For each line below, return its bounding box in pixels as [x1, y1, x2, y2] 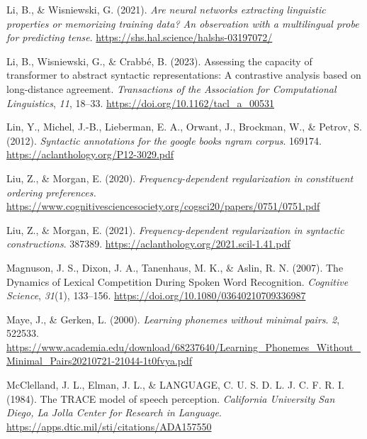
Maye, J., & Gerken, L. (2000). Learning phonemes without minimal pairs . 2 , [6, 311, 340, 326]
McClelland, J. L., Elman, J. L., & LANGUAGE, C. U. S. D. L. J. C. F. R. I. [6, 377, 344, 392]
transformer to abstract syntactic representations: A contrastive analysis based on [6, 67, 361, 82]
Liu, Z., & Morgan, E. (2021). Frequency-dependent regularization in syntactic [6, 222, 344, 237]
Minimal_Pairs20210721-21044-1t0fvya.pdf [6, 353, 193, 368]
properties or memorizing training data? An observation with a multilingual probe [6, 16, 359, 30]
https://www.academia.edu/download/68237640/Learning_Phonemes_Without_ [6, 339, 361, 354]
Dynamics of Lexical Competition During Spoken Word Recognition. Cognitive [6, 274, 349, 289]
